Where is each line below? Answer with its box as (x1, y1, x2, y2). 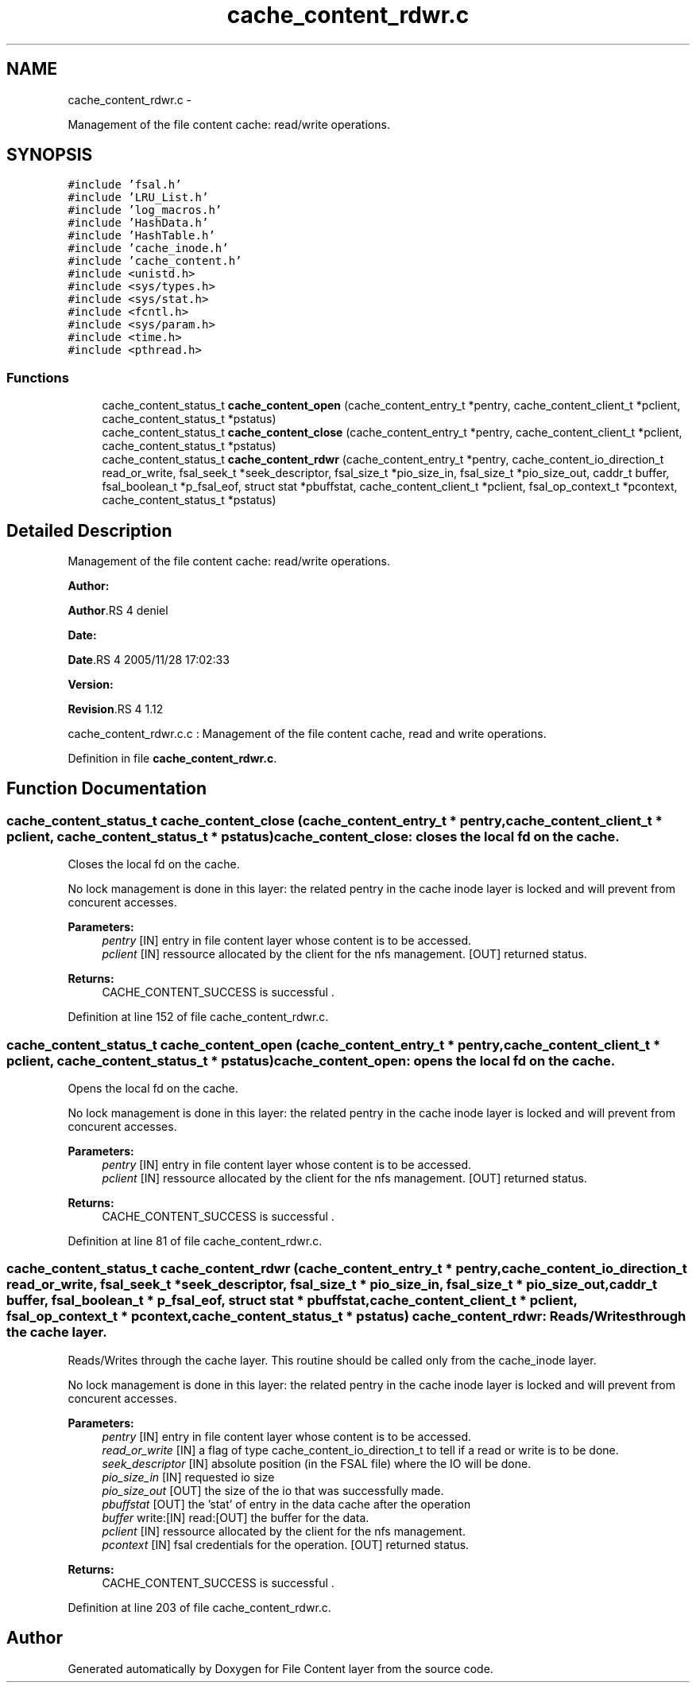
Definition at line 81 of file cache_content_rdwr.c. (68, 1234, 323, 1248)
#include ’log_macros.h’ (68, 204, 222, 217)
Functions (6, 369, 69, 386)
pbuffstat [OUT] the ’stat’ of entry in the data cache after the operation (102, 1497, 471, 1511)
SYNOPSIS (6, 145, 93, 165)
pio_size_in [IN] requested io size (102, 1470, 275, 1484)
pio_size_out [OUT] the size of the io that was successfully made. (102, 1483, 444, 1497)
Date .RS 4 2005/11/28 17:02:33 (68, 653, 230, 667)
